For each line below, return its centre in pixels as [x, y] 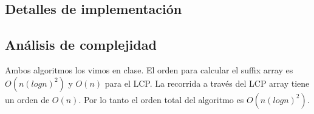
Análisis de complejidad [81, 45]
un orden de [27, 99]
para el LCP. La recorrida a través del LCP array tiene [207, 83]
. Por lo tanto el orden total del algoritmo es [161, 99]
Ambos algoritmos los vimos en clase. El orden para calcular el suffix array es [149, 69]
